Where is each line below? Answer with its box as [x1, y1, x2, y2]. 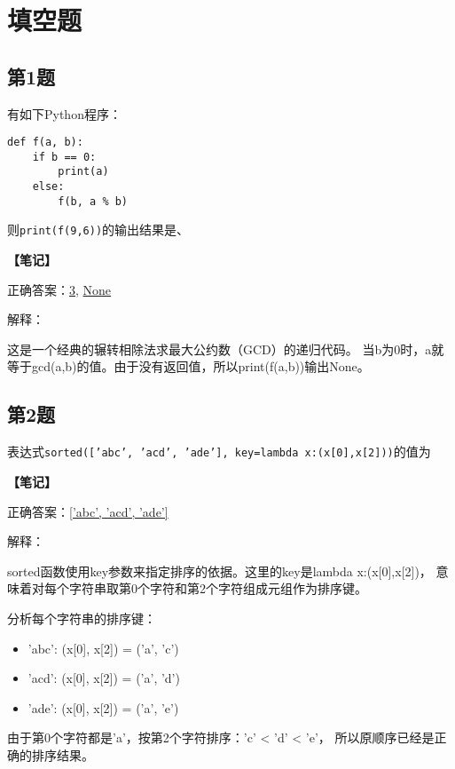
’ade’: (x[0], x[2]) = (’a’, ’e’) [27, 698, 179, 717]
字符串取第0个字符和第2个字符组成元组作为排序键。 [68, 579, 367, 598]
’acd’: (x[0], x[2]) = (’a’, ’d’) [27, 669, 180, 687]
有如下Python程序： [7, 104, 122, 123]
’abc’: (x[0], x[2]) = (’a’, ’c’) [27, 638, 179, 657]
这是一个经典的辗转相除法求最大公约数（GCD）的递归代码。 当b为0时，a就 [7, 339, 444, 358]
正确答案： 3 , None [7, 280, 112, 298]
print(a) [58, 165, 109, 178]
